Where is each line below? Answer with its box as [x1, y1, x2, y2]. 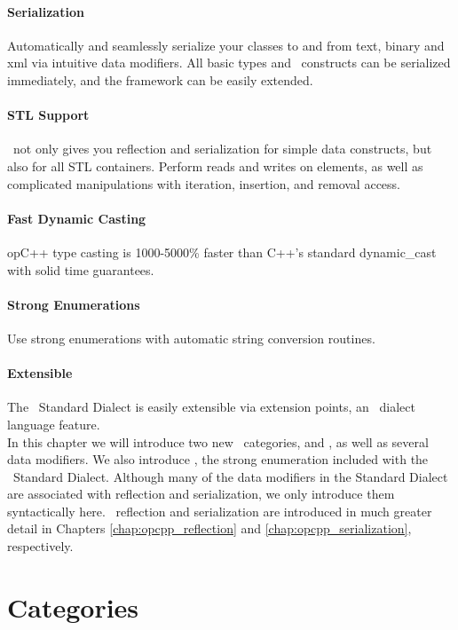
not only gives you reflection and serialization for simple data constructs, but [12, 139, 432, 158]
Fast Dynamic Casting [7, 209, 146, 227]
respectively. [7, 537, 74, 555]
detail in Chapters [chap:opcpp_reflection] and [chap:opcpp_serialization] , [7, 519, 412, 538]
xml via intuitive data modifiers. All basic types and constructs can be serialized [7, 53, 451, 72]
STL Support [7, 106, 90, 124]
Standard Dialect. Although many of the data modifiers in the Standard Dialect [12, 467, 448, 485]
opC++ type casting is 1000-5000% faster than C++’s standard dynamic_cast [7, 242, 437, 261]
